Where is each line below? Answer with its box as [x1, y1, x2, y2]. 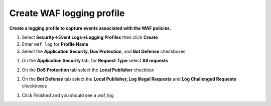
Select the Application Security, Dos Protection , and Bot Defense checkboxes [22, 48, 186, 54]
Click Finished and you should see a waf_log [22, 92, 114, 98]
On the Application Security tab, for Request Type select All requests [22, 58, 168, 64]
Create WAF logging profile [9, 8, 125, 19]
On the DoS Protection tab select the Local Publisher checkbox [22, 67, 154, 73]
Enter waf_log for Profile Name [22, 41, 89, 47]
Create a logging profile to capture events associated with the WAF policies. [9, 25, 172, 31]
